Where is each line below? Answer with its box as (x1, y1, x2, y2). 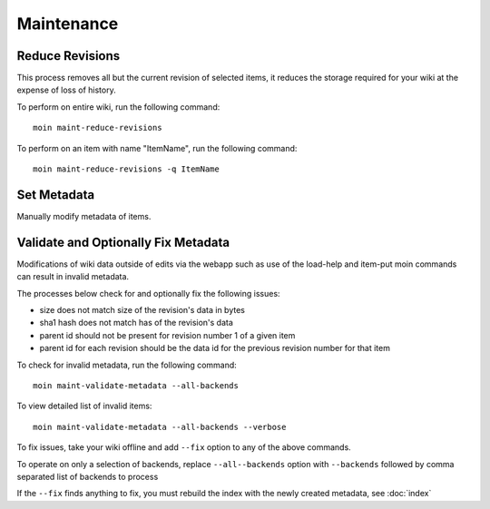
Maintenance (16, 14, 119, 34)
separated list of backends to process (16, 471, 159, 482)
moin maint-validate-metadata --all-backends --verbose (33, 422, 287, 432)
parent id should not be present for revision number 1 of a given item (39, 329, 296, 340)
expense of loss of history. (16, 84, 117, 95)
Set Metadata (16, 187, 95, 202)
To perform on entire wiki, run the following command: (16, 101, 220, 113)
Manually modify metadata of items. (16, 210, 152, 221)
